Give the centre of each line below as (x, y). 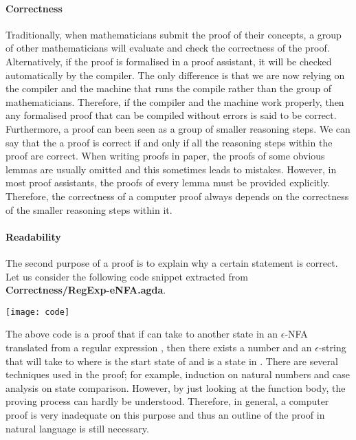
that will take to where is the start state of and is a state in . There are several (172, 361)
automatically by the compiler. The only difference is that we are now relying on (175, 75)
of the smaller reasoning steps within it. (89, 209)
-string (332, 347)
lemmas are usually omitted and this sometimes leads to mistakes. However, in (171, 169)
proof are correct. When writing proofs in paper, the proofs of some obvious (165, 156)
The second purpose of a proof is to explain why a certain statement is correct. (172, 262)
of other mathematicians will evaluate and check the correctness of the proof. (168, 48)
